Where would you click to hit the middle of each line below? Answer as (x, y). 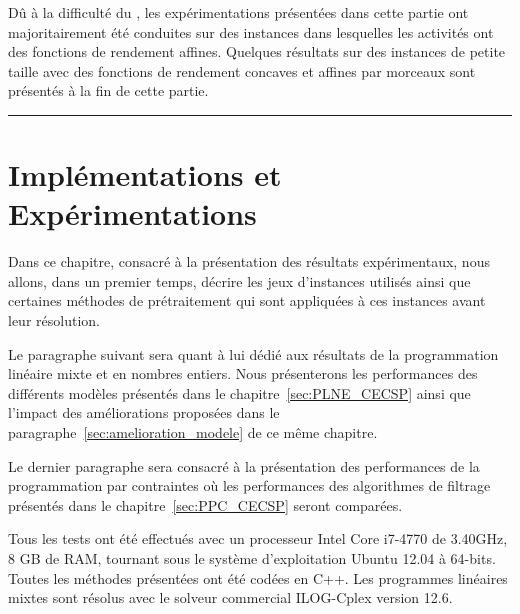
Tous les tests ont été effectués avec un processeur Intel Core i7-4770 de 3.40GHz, (258, 538)
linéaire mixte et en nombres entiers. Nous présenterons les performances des (243, 373)
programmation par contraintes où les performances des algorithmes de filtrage (249, 485)
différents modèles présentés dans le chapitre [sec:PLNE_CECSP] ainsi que (239, 392)
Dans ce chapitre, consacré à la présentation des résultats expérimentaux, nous (249, 261)
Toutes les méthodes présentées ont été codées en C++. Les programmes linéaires (258, 577)
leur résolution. (54, 320)
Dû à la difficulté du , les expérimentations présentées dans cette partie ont (238, 12)
